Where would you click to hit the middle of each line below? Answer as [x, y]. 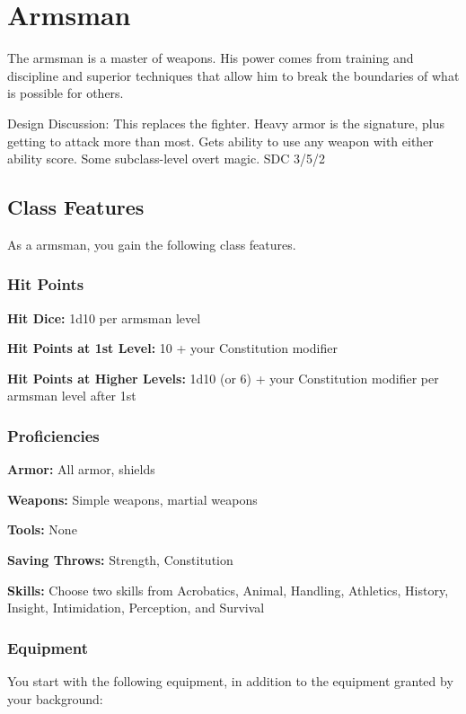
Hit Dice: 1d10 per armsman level [104, 317]
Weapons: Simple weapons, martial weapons [132, 499]
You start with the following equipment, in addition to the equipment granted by [230, 681]
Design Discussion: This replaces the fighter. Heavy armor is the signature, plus [226, 123]
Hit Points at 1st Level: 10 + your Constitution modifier [172, 348]
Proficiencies [53, 436]
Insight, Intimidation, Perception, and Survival [136, 608]
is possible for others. [66, 93]
